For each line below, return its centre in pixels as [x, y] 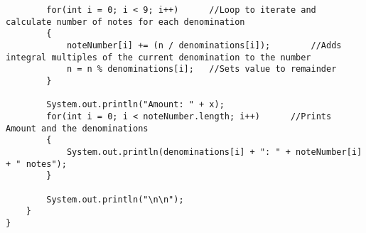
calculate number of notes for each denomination [125, 22]
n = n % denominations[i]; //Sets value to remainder [201, 69]
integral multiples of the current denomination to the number [158, 57]
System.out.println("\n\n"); [115, 199]
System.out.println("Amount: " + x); [135, 105]
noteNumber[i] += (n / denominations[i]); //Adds [204, 45]
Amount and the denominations [77, 128]
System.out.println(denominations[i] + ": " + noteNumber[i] [214, 152]
